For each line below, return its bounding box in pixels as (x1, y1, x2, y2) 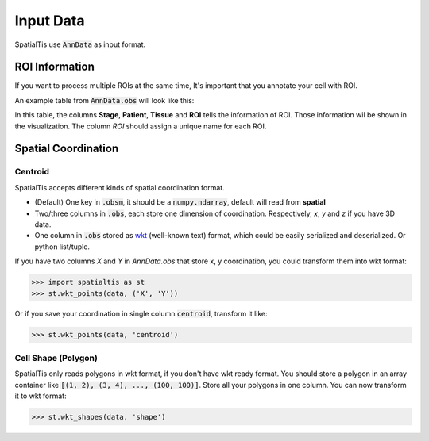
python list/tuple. (34, 242, 91, 251)
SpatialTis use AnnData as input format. (14, 40, 146, 49)
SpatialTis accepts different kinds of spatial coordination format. (14, 182, 226, 192)
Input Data (14, 12, 85, 29)
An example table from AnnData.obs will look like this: (14, 95, 195, 105)
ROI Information (14, 60, 95, 74)
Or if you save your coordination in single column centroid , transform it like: (14, 309, 268, 319)
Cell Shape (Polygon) (14, 352, 99, 363)
